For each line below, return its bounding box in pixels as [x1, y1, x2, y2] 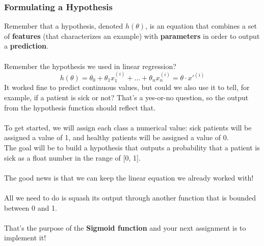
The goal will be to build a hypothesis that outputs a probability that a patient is [4, 142, 260, 152]
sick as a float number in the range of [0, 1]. [4, 152, 141, 163]
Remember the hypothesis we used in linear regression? [4, 60, 176, 71]
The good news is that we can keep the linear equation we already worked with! [4, 172, 254, 183]
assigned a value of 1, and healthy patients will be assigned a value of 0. [4, 132, 229, 143]
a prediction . [4, 40, 48, 51]
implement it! [4, 232, 46, 243]
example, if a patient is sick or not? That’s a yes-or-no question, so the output [4, 92, 249, 103]
